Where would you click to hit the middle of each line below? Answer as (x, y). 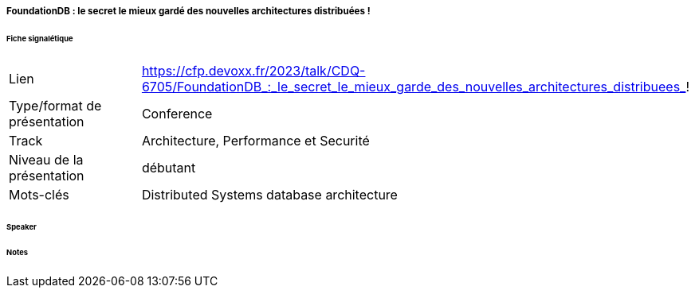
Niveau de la (46, 159)
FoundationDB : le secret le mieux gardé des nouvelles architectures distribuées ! (188, 11)
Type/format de (55, 105)
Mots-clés (39, 194)
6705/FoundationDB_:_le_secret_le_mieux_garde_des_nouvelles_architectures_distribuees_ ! (415, 86)
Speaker (22, 226)
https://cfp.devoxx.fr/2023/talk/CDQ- (253, 70)
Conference (177, 113)
